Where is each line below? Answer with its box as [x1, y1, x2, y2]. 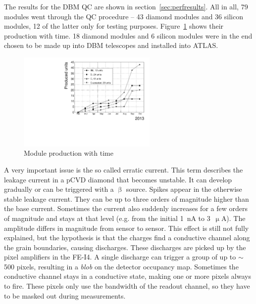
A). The [221, 213, 246, 223]
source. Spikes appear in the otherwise [126, 184, 242, 194]
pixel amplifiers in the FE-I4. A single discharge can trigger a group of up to [4, 252, 236, 262]
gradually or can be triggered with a [4, 184, 114, 194]
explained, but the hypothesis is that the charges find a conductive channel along [4, 232, 250, 243]
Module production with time [24, 148, 113, 158]
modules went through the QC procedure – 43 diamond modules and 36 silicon [4, 11, 243, 21]
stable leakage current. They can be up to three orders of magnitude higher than [4, 193, 249, 204]
